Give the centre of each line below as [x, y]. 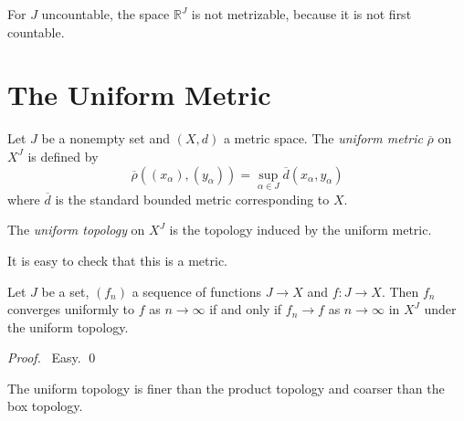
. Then [400, 291]
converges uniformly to [71, 309]
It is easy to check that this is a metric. [118, 260]
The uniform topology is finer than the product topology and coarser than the [226, 388]
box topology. [45, 406]
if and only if [246, 309]
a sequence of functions [196, 291]
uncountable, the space [105, 14]
